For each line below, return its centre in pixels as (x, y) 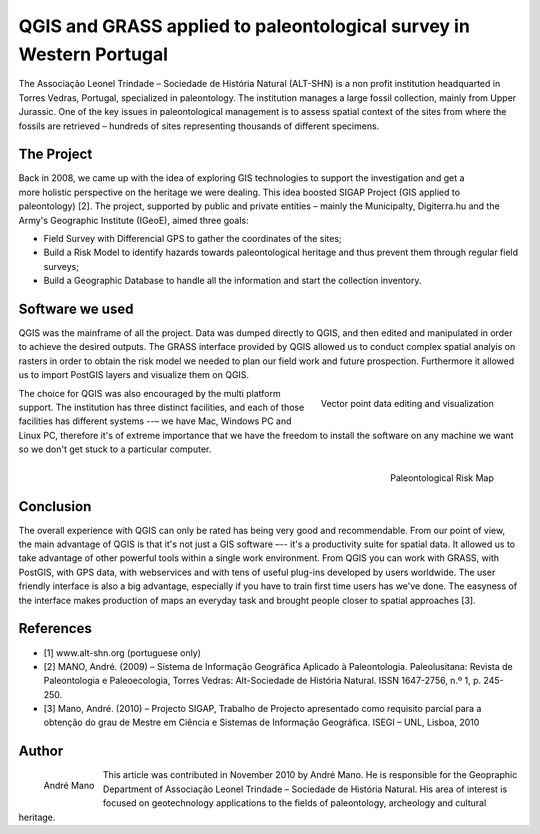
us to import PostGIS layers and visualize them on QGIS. (134, 375)
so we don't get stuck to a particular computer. (115, 449)
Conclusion (55, 506)
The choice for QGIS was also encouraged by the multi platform (149, 393)
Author (41, 751)
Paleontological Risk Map (442, 478)
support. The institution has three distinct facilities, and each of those (161, 407)
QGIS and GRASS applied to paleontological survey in (244, 26)
